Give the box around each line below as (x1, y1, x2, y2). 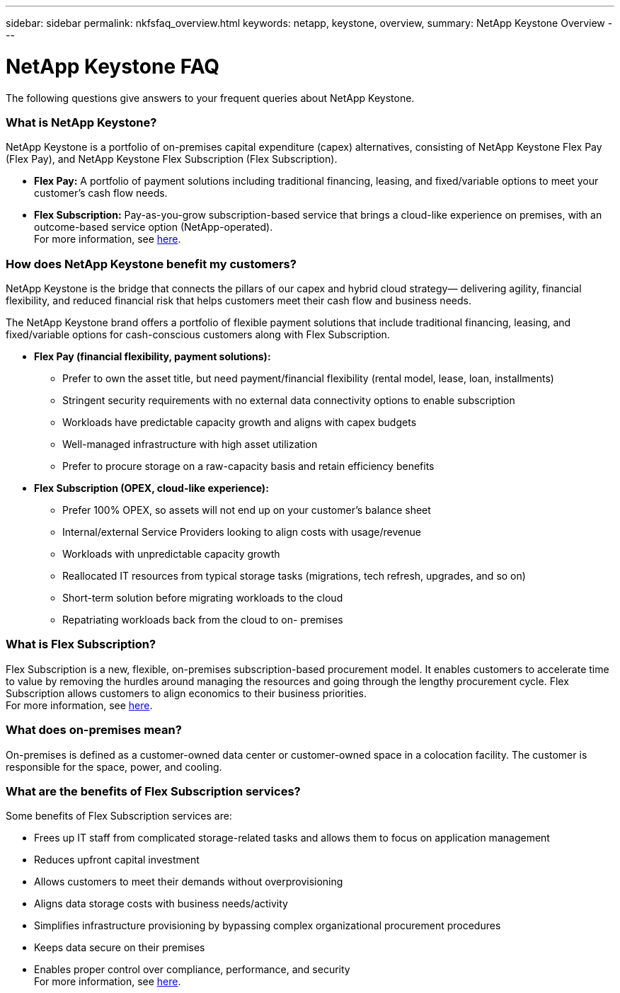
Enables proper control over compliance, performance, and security (34, 963, 350, 976)
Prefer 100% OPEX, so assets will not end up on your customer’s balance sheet (62, 504, 431, 516)
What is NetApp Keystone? (6, 115, 157, 130)
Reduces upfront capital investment (34, 854, 200, 866)
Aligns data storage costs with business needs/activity (34, 897, 288, 910)
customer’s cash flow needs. (34, 187, 168, 200)
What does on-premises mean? (6, 723, 182, 737)
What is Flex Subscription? (6, 637, 156, 652)
